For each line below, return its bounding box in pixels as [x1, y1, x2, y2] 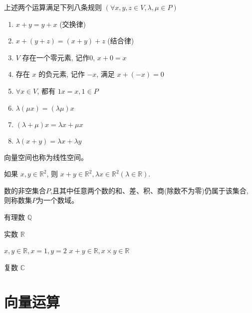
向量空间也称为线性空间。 [4, 152, 88, 162]
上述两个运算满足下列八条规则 [4, 2, 102, 12]
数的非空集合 [4, 185, 46, 195]
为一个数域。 [36, 195, 78, 205]
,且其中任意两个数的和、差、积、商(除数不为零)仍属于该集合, [50, 185, 249, 195]
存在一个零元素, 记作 [22, 52, 90, 62]
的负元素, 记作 [38, 69, 85, 79]
